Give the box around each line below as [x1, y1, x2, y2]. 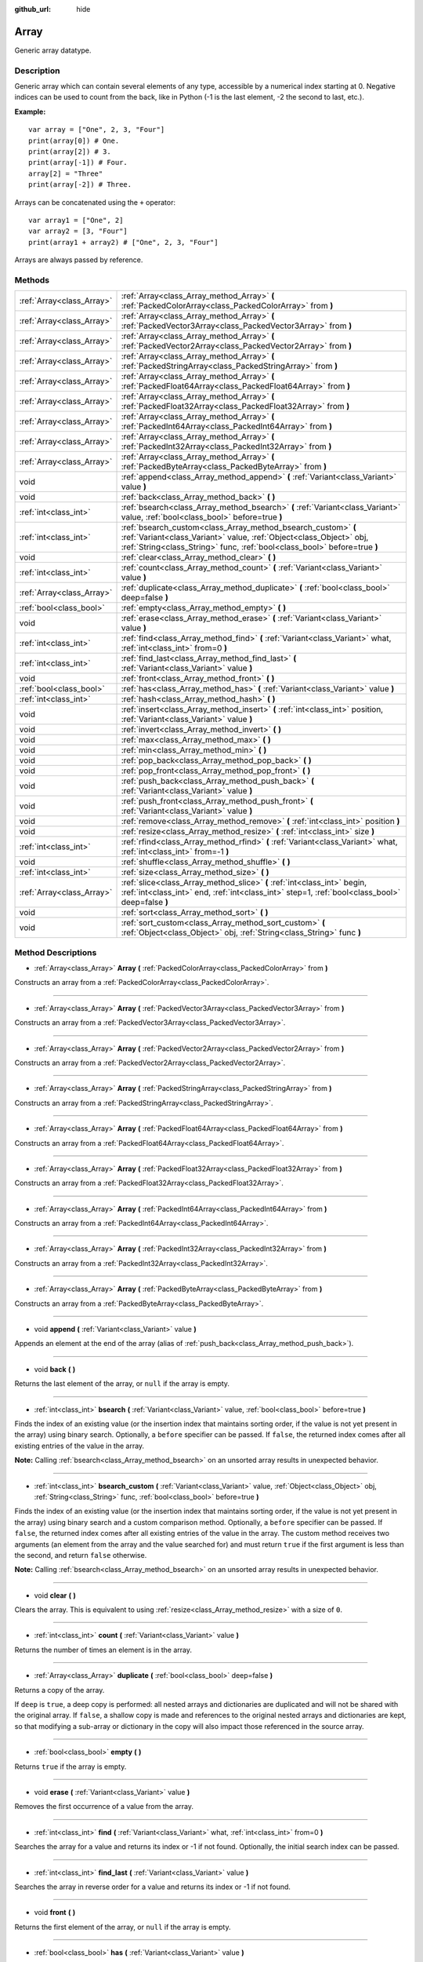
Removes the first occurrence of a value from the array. [14, 1802, 193, 1811]
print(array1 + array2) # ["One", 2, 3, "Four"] [28, 238, 219, 246]
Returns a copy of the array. [14, 1685, 105, 1694]
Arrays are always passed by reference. [14, 255, 143, 264]
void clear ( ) [34, 1590, 76, 1600]
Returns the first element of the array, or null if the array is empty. [14, 1922, 231, 1931]
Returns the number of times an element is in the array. [14, 1645, 192, 1654]
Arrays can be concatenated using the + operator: [14, 197, 176, 207]
